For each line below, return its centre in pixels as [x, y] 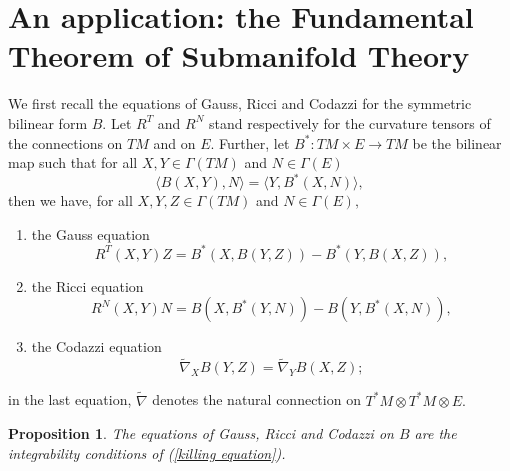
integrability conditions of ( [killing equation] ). [147, 452]
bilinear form [48, 122]
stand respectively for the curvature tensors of [350, 122]
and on [174, 142]
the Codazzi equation [96, 346]
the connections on [65, 142]
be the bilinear [457, 142]
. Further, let [250, 142]
